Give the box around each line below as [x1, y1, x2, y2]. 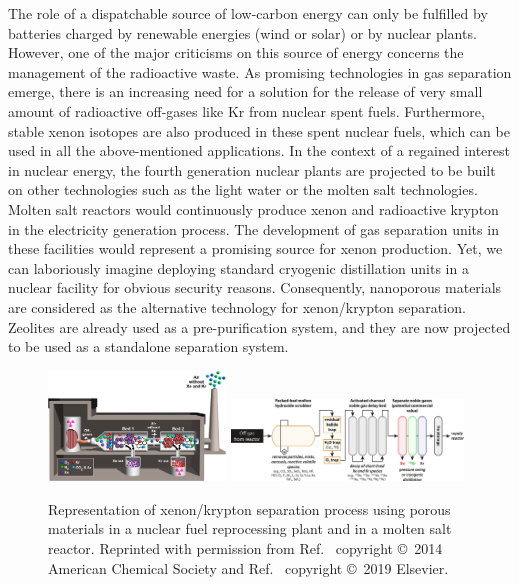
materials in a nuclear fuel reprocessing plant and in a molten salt [48, 518, 452, 539]
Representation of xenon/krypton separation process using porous [48, 498, 451, 519]
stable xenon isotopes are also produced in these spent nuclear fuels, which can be [8, 120, 510, 141]
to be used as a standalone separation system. [8, 336, 289, 357]
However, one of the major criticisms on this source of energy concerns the [8, 42, 464, 63]
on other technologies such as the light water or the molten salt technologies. [8, 179, 478, 200]
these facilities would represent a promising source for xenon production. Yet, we [8, 238, 503, 259]
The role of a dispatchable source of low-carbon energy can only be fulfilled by [8, 3, 488, 23]
